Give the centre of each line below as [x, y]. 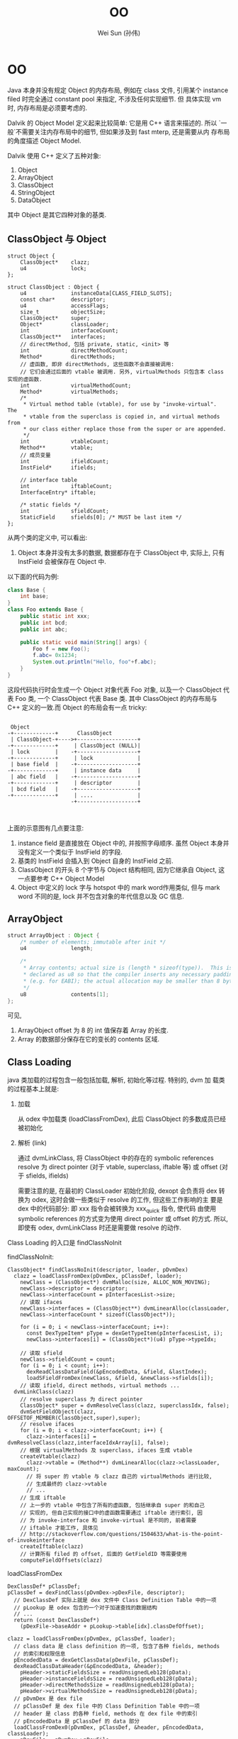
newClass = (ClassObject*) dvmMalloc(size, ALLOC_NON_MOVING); [115, 1282]
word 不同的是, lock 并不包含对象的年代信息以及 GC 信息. [101, 896]
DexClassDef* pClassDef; [44, 1586]
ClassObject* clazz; [55, 262]
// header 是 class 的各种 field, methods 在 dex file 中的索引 [106, 1714]
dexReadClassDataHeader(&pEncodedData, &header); [88, 1667]
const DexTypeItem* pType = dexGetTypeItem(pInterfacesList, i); [124, 1334]
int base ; [35, 597]
